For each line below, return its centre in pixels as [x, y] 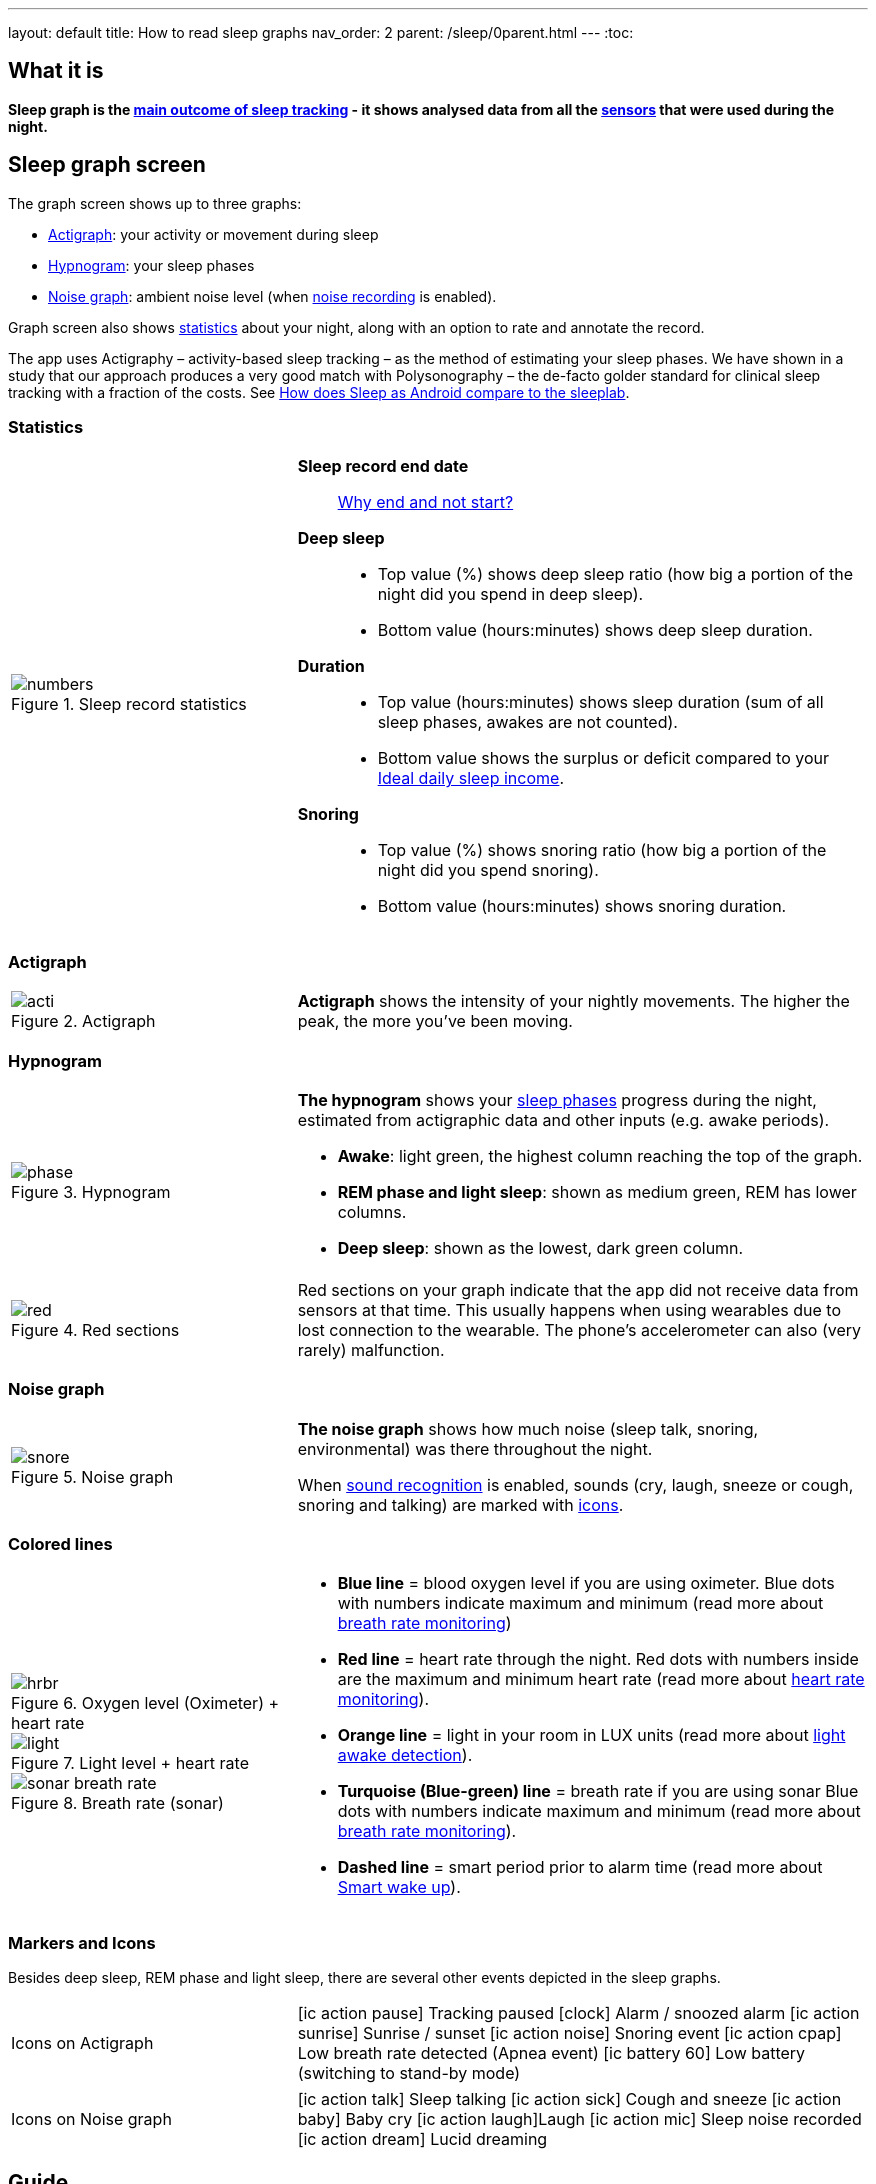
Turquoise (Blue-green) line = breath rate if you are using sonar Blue [598, 1791]
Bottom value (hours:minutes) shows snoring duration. [582, 906]
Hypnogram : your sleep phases [151, 265]
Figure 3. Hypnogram [91, 1191]
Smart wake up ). [399, 1887]
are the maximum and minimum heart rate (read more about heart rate [601, 1679]
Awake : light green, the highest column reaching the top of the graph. [600, 1155]
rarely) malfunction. [371, 1349]
